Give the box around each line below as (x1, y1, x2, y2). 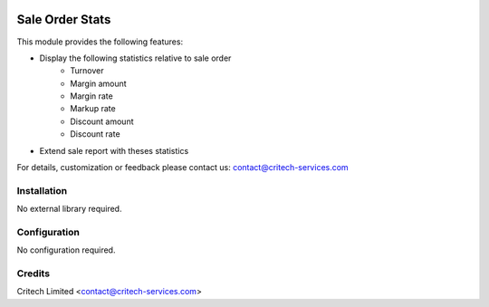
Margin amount (70, 78, 127, 89)
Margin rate (70, 91, 113, 101)
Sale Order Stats (16, 12, 111, 27)
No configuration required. (16, 245, 116, 255)
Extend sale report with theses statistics (39, 145, 189, 156)
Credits (16, 267, 50, 280)
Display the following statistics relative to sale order (39, 53, 232, 63)
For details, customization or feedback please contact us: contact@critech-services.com (16, 162, 349, 173)
